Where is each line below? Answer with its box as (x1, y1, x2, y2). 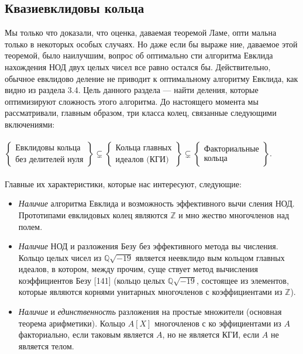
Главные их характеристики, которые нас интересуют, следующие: (5, 177, 242, 190)
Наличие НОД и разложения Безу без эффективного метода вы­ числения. (18, 240, 278, 252)
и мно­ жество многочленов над (178, 208, 290, 221)
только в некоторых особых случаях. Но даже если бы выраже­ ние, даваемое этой (5, 37, 298, 50)
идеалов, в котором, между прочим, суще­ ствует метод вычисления (18, 263, 258, 275)
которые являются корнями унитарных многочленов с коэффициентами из (18, 286, 283, 298)
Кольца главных (115, 143, 172, 152)
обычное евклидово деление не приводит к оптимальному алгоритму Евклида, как (5, 72, 298, 84)
